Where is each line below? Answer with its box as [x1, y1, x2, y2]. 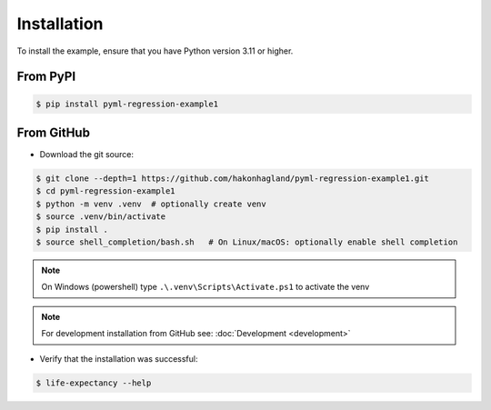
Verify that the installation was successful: [39, 353, 199, 364]
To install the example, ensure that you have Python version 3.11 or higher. [16, 45, 294, 56]
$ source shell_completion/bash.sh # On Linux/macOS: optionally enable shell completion [35, 236, 458, 247]
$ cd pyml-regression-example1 [35, 186, 176, 196]
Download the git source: [39, 149, 135, 160]
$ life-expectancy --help [35, 377, 152, 388]
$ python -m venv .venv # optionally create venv [35, 198, 267, 209]
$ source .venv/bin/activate [35, 212, 166, 222]
